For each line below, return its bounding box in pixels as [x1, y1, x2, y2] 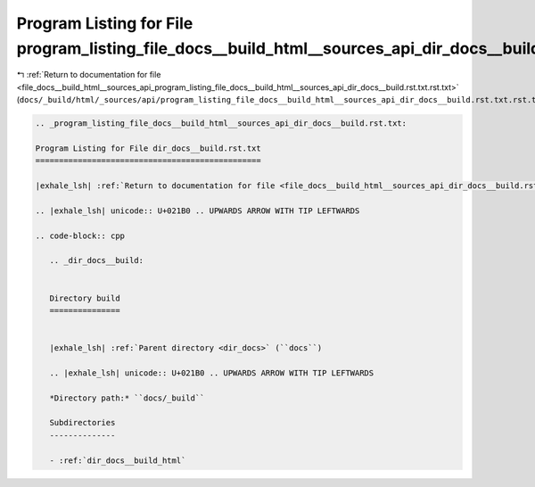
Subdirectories [49, 417, 116, 428]
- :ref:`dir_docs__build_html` [49, 455, 186, 466]
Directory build [49, 293, 120, 303]
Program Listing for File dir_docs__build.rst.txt [35, 143, 262, 153]
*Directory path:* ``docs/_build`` [49, 392, 205, 403]
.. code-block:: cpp [35, 230, 125, 241]
